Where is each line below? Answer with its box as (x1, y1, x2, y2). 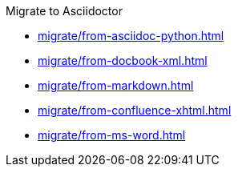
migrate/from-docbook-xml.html (38, 54, 208, 67)
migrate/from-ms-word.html (38, 128, 186, 142)
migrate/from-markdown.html (38, 78, 194, 92)
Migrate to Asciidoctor (6, 4, 123, 18)
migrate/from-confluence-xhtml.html (38, 103, 232, 117)
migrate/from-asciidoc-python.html (38, 29, 224, 42)
